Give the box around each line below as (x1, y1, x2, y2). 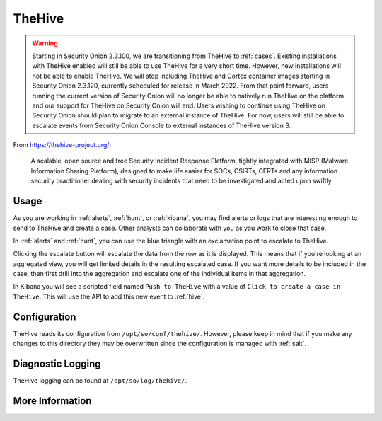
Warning (32, 39, 58, 47)
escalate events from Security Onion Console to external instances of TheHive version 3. (32, 121, 291, 129)
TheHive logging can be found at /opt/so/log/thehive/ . (13, 376, 187, 385)
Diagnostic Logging (13, 357, 102, 369)
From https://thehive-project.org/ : (13, 141, 112, 149)
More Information (13, 395, 92, 407)
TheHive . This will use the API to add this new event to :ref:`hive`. (13, 292, 205, 301)
